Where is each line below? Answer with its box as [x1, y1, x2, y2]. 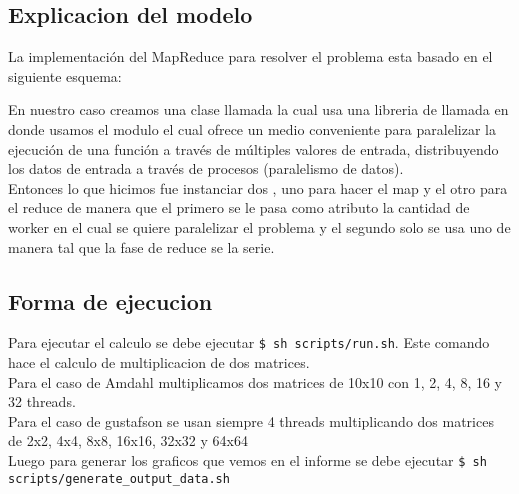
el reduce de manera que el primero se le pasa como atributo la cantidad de [8, 197, 470, 218]
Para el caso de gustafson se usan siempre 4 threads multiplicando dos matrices [8, 410, 494, 431]
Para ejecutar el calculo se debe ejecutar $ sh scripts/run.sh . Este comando [8, 332, 490, 353]
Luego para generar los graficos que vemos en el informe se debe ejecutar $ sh [8, 449, 487, 470]
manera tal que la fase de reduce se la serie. [8, 236, 275, 257]
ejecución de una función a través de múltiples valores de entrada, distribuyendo [8, 138, 499, 159]
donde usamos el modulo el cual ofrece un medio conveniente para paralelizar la [8, 118, 496, 139]
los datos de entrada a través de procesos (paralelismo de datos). [8, 158, 404, 179]
